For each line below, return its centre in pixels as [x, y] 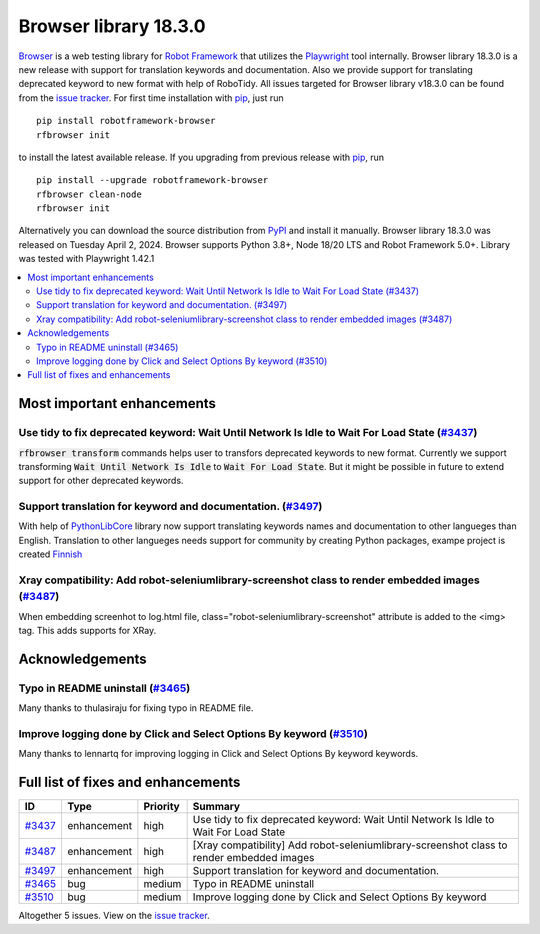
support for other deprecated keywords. [101, 481]
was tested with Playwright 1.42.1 [86, 259]
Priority [161, 807]
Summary [216, 807]
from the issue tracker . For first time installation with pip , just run [151, 97]
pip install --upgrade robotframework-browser [152, 180]
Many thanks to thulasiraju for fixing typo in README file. [136, 708]
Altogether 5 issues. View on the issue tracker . [114, 916]
